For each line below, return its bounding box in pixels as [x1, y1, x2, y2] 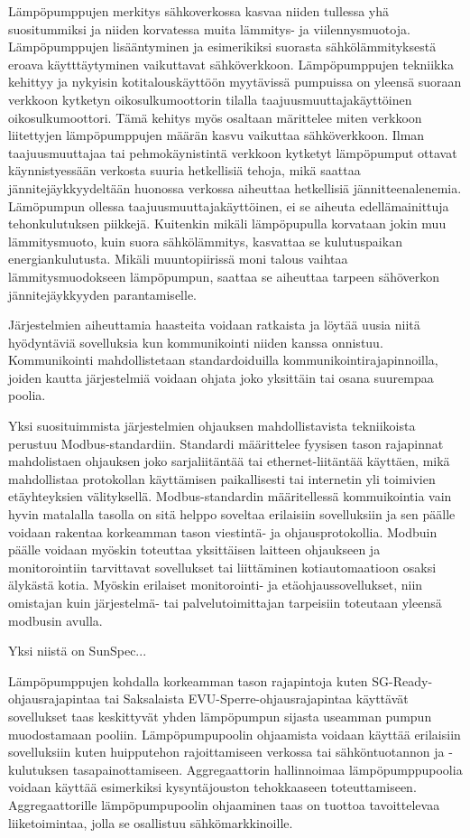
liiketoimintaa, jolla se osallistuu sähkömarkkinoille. [8, 813, 293, 832]
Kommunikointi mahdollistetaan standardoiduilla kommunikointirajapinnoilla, [8, 350, 438, 369]
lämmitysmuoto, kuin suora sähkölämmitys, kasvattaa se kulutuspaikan [8, 231, 402, 250]
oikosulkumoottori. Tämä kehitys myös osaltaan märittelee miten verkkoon [8, 107, 422, 126]
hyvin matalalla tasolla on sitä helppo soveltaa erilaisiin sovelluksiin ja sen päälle [8, 505, 456, 524]
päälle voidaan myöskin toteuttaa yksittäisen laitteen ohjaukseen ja [8, 540, 381, 559]
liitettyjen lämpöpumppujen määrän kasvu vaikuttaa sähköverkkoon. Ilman [8, 126, 425, 144]
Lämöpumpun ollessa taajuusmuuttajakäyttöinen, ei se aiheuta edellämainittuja [8, 196, 449, 215]
